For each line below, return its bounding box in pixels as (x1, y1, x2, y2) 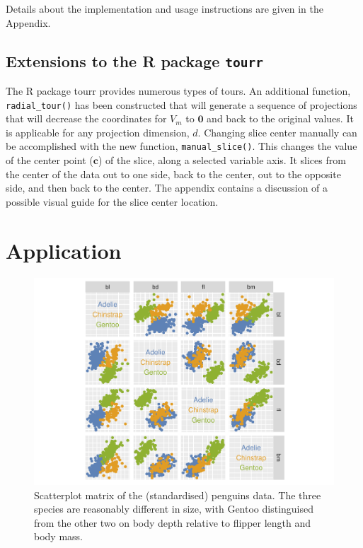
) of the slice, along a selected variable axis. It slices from (98, 153, 346, 168)
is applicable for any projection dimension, (6, 124, 190, 139)
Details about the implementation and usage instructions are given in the (6, 1, 323, 16)
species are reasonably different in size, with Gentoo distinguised (34, 501, 313, 516)
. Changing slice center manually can (197, 124, 357, 139)
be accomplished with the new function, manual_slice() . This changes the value (6, 139, 357, 153)
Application (6, 235, 122, 264)
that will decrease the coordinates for (6, 111, 167, 126)
